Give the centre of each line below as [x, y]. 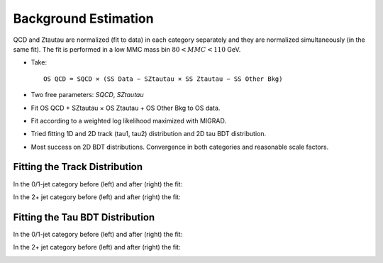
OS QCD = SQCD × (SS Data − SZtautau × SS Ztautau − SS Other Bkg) [163, 79]
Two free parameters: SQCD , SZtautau [87, 95]
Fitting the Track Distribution [78, 167]
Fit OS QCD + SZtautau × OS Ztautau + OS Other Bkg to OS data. [126, 108]
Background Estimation [83, 18]
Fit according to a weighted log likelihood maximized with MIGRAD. [129, 121]
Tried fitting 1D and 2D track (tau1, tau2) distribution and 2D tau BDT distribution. [149, 134]
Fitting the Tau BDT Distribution [84, 217]
